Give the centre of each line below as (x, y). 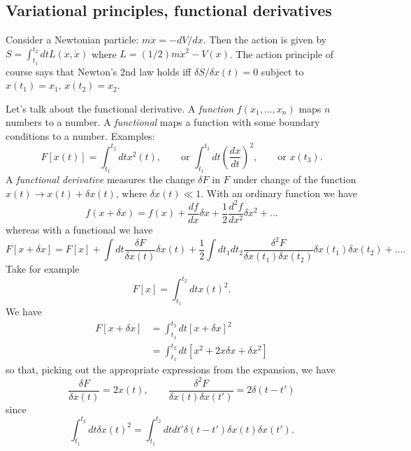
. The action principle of (282, 53)
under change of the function (295, 179)
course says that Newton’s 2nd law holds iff (99, 71)
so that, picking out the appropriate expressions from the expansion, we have (171, 370)
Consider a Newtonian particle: (72, 40)
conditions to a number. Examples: (80, 135)
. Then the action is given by (265, 40)
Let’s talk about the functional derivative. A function (120, 108)
